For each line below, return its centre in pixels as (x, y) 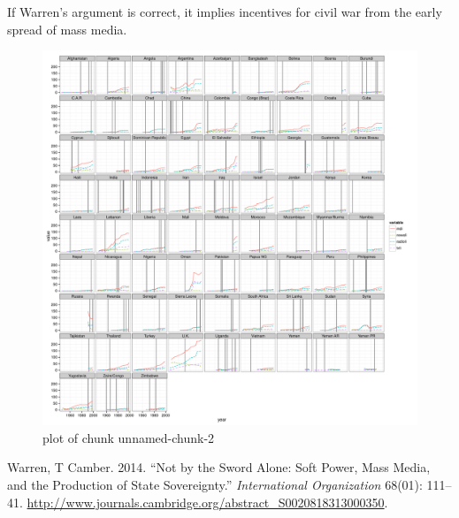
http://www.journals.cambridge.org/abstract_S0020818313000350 (206, 502)
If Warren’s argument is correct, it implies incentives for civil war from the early (225, 11)
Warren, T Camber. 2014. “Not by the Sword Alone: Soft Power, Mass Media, (219, 467)
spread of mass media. (67, 29)
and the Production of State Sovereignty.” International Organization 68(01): (215, 484)
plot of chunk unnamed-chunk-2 (129, 437)
